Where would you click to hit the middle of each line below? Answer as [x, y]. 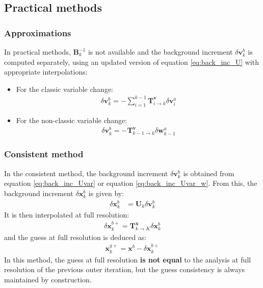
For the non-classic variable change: [72, 120]
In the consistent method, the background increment [86, 173]
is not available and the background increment [160, 52]
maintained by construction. [48, 279]
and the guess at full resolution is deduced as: [75, 237]
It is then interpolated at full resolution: [67, 214]
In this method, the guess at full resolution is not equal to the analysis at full [128, 259]
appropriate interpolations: [46, 72]
